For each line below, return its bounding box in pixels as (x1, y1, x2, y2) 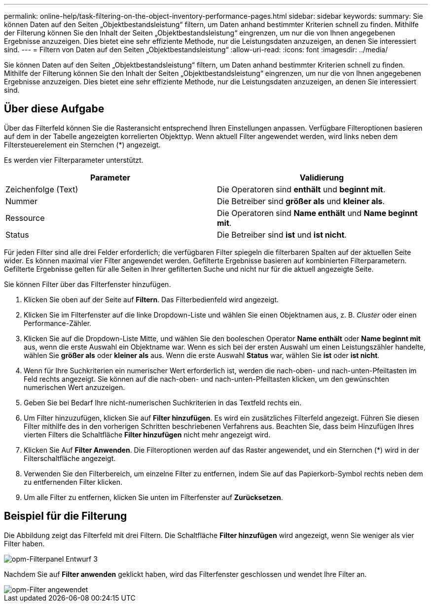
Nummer (5, 196, 37, 206)
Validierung (299, 172, 344, 182)
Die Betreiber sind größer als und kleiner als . (217, 196, 385, 206)
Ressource (5, 213, 45, 223)
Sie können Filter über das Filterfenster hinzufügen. (4, 280, 171, 288)
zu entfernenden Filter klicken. (24, 477, 123, 486)
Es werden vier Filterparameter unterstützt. (4, 155, 144, 164)
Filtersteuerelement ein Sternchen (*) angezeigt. (4, 140, 161, 149)
